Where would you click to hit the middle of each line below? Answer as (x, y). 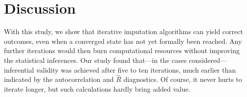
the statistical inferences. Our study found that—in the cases (95, 60)
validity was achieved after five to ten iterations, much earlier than (136, 69)
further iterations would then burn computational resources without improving (122, 50)
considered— (208, 60)
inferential (19, 69)
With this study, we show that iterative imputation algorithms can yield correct (123, 31)
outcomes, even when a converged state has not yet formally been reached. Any (123, 41)
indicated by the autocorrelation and (59, 79)
